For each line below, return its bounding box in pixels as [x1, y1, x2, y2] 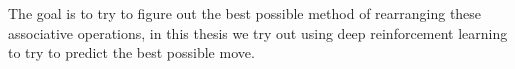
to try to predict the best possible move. [8, 42, 255, 63]
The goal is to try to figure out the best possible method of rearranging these [8, 3, 482, 23]
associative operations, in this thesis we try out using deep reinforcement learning [8, 22, 508, 43]
